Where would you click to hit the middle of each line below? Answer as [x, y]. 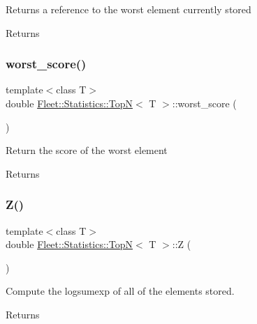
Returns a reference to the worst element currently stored [128, 9]
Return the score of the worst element [87, 150]
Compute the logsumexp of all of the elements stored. [120, 291]
